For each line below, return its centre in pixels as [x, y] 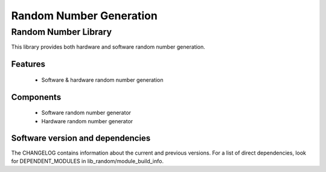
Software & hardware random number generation [102, 80]
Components [36, 97]
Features [28, 64]
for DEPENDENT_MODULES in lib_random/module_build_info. [88, 161]
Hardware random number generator [87, 121]
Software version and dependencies [81, 138]
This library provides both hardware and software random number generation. [108, 47]
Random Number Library [62, 32]
